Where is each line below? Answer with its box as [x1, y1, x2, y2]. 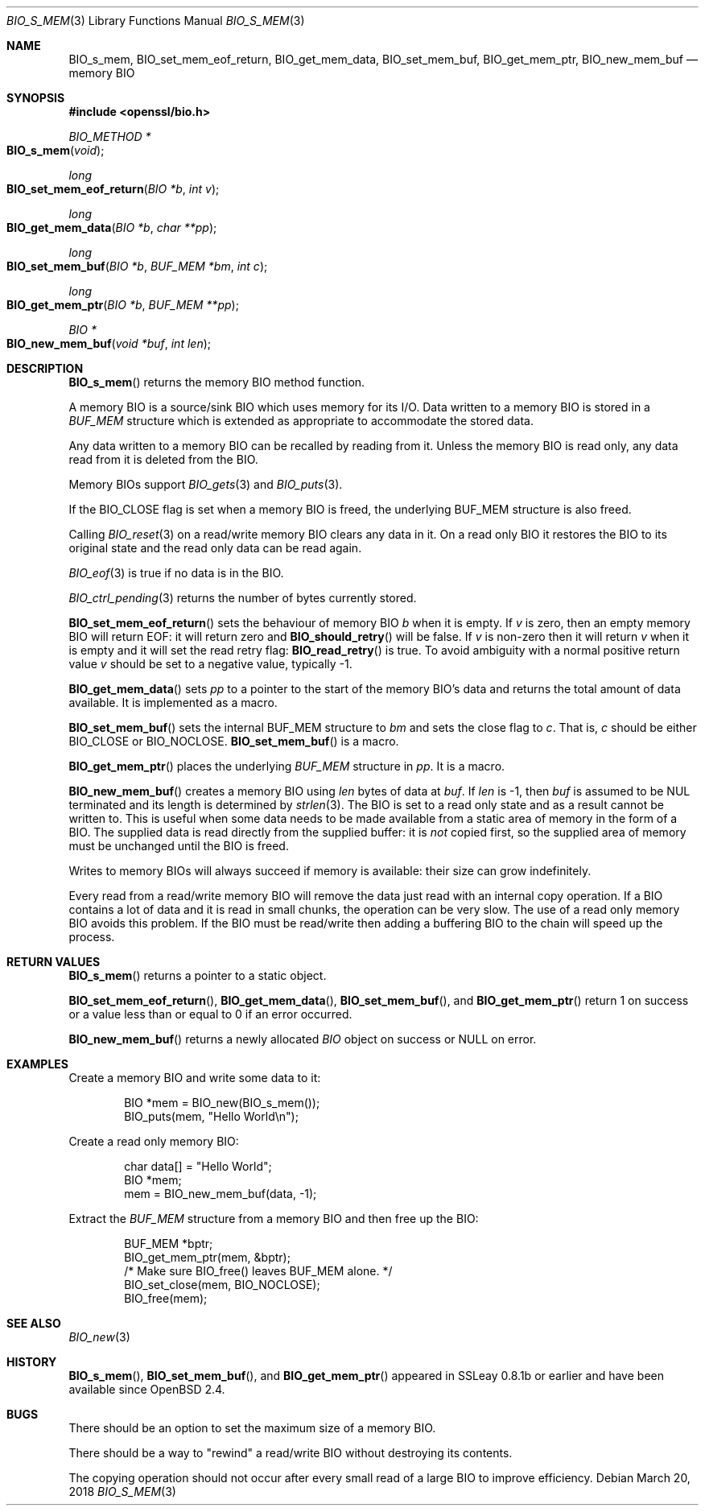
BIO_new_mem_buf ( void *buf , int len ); [6, 337, 211, 350]
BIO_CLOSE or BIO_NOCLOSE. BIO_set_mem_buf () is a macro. [68, 734, 399, 748]
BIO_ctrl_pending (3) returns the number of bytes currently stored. [68, 591, 417, 605]
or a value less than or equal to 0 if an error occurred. [68, 1007, 352, 1021]
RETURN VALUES [6, 955, 101, 969]
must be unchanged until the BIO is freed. [68, 839, 289, 853]
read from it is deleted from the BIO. [68, 452, 258, 466]
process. [68, 930, 115, 944]
